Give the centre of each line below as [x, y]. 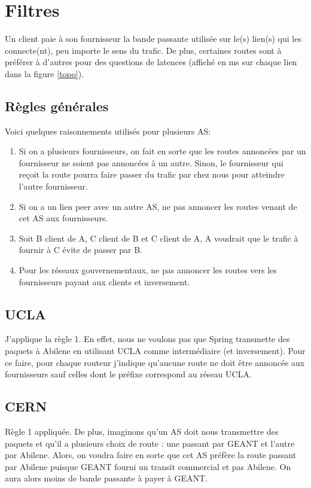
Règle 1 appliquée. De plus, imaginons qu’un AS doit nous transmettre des [142, 431]
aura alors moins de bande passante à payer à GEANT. [106, 478]
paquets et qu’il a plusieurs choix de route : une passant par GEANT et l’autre [150, 443]
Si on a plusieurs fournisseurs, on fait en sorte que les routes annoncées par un [162, 151]
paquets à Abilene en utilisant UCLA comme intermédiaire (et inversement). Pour [155, 351]
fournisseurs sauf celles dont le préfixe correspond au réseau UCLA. [128, 374]
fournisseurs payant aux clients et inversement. [104, 281]
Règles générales [57, 106]
